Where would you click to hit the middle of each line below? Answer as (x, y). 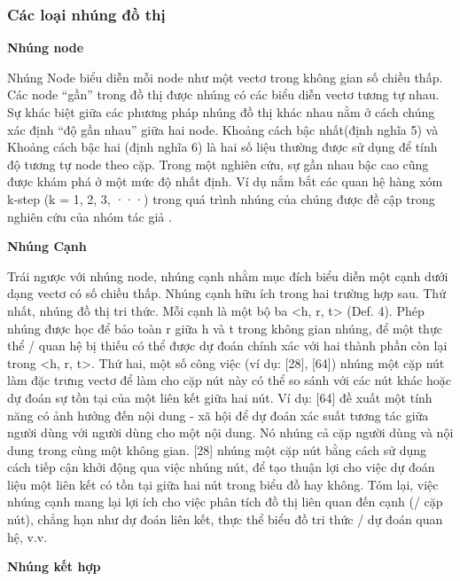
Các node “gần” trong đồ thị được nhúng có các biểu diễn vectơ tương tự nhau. (223, 94)
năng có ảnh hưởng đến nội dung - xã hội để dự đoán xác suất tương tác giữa (218, 415)
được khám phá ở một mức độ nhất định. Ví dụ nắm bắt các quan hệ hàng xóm (225, 181)
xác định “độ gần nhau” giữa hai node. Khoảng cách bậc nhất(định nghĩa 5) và (223, 129)
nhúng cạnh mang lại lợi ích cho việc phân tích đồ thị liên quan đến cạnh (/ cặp (225, 502)
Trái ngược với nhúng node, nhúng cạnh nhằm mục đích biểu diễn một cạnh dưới (228, 275)
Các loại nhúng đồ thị (86, 14)
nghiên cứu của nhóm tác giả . (90, 216)
